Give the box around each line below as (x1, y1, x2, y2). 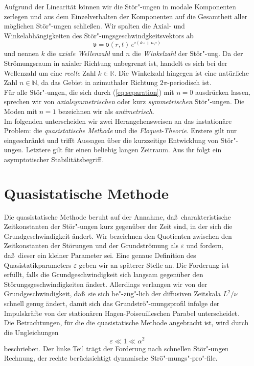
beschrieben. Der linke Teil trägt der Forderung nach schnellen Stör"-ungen (4, 343, 229, 353)
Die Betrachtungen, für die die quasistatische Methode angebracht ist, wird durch (4, 317, 249, 328)
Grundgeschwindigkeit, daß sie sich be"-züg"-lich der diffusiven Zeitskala (4, 288, 221, 299)
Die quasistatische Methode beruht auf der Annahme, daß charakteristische (4, 211, 231, 222)
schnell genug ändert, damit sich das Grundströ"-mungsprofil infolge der (4, 298, 220, 309)
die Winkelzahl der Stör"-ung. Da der (132, 48, 243, 58)
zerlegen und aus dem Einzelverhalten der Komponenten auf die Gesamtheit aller (4, 11, 248, 21)
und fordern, (186, 240, 224, 251)
